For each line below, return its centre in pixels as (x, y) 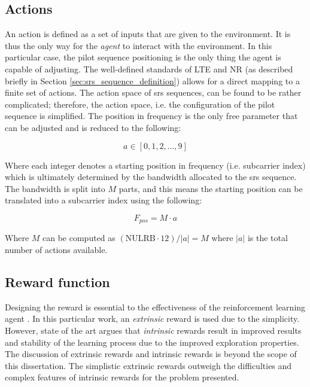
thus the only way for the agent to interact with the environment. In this (139, 45)
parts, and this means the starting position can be (211, 188)
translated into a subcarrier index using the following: (104, 200)
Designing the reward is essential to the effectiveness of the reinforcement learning (155, 307)
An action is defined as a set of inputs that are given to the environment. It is (148, 34)
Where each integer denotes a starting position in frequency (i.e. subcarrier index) (155, 165)
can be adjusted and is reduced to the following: (93, 127)
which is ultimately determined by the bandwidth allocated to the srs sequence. (151, 177)
